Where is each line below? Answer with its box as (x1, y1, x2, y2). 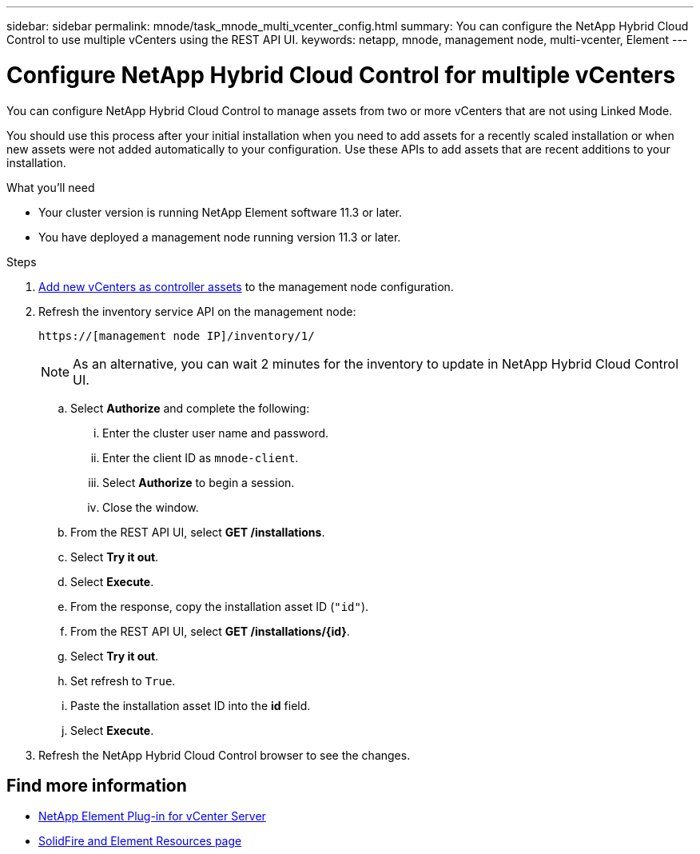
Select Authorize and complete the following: (70, 401, 310, 415)
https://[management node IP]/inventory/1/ (38, 329, 315, 342)
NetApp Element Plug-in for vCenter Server (38, 809, 266, 824)
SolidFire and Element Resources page (38, 834, 242, 848)
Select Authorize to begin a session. (102, 475, 295, 489)
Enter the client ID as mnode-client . (102, 450, 299, 465)
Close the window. (102, 500, 199, 514)
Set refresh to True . (70, 673, 176, 688)
